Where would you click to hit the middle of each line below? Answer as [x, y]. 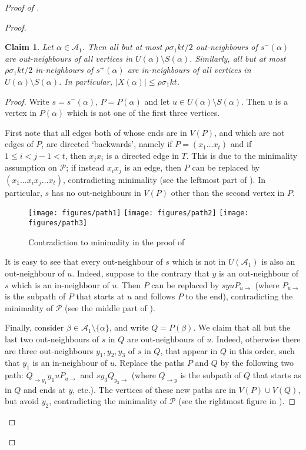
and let [157, 101]
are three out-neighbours [49, 350]
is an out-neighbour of [259, 273]
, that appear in [189, 350]
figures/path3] [58, 223]
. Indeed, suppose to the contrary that [141, 273]
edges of [19, 144]
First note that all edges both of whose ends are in [96, 132]
